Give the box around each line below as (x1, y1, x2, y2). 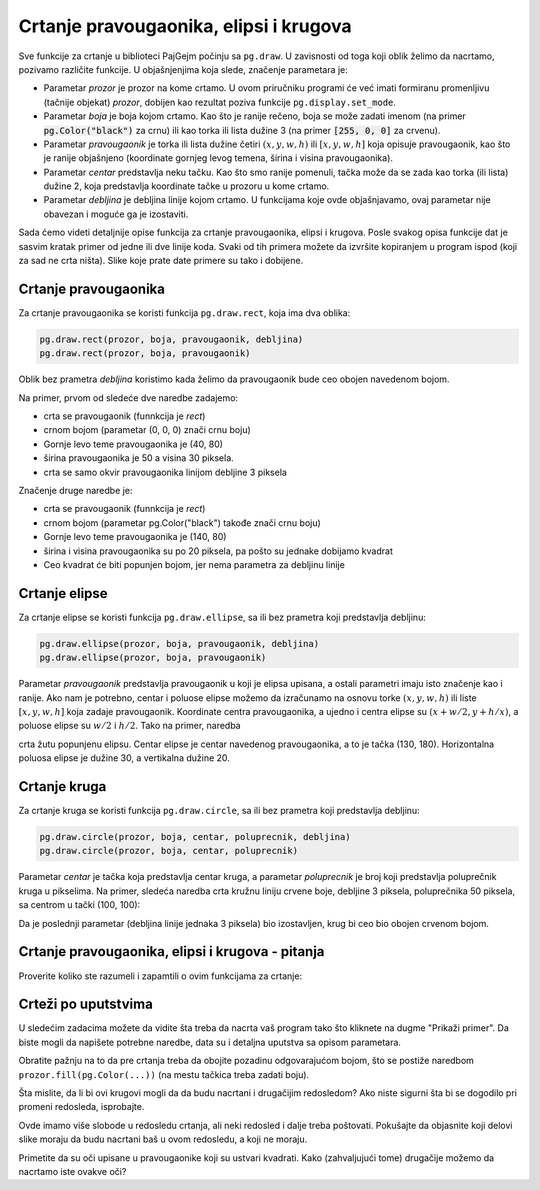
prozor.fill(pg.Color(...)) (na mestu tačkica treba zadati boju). (18, 1068, 310, 1080)
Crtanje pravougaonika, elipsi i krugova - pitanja (18, 943, 325, 960)
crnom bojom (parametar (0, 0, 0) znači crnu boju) (43, 424, 252, 436)
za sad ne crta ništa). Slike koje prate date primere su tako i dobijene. (18, 255, 304, 267)
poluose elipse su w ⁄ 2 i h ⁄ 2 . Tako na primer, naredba (18, 720, 241, 732)
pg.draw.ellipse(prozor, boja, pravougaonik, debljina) (39, 638, 320, 649)
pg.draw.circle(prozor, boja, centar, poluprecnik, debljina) (39, 831, 351, 843)
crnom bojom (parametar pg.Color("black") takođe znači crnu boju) (43, 516, 322, 529)
